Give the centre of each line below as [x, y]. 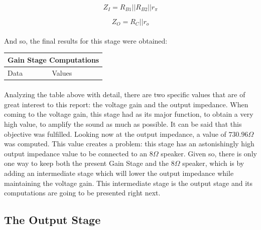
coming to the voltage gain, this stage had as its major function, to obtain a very [129, 114]
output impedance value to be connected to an [76, 153]
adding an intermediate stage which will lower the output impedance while [119, 173]
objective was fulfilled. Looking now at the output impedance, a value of [115, 134]
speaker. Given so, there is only [209, 153]
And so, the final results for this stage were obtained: [86, 40]
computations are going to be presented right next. [82, 193]
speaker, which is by [213, 163]
